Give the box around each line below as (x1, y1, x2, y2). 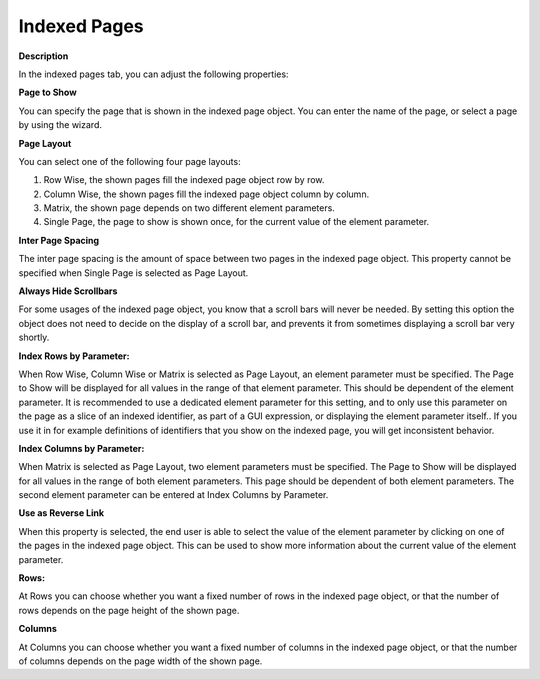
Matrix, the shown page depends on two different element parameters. (43, 202, 335, 214)
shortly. (18, 331, 50, 344)
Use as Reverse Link (18, 507, 105, 519)
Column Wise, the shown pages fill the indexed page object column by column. (43, 188, 370, 200)
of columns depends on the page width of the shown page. (18, 655, 263, 667)
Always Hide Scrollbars (18, 285, 118, 297)
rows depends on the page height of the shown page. (18, 604, 240, 616)
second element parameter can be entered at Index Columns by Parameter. (18, 489, 329, 501)
